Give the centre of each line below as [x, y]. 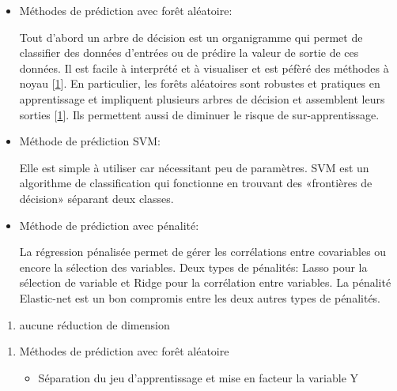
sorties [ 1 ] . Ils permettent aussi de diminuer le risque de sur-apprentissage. [199, 114]
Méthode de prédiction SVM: [90, 141]
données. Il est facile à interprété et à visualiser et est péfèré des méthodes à [204, 68]
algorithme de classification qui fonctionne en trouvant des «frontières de [196, 183]
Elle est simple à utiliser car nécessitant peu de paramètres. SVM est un [194, 167]
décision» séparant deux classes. [96, 198]
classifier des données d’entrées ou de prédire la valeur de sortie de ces [189, 53]
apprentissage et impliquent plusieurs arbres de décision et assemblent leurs [202, 98]
